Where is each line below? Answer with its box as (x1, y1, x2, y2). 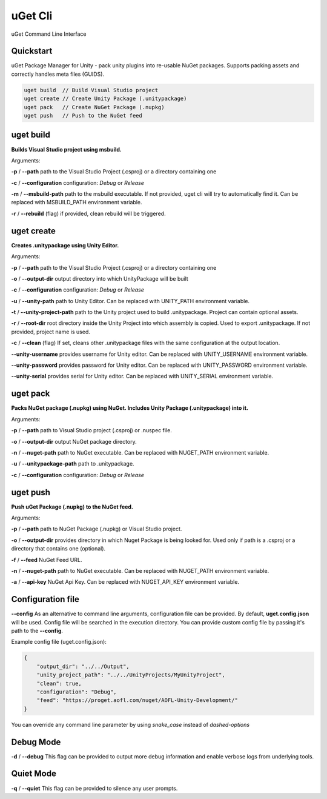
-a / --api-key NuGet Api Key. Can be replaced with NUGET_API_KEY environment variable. (11, 578, 239, 586)
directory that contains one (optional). (11, 545, 106, 552)
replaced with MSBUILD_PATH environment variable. (11, 199, 142, 206)
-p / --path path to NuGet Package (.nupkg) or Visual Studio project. (11, 525, 182, 533)
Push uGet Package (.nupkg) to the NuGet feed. (11, 503, 133, 510)
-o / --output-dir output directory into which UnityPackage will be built (11, 275, 189, 282)
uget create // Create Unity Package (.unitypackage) (24, 95, 187, 102)
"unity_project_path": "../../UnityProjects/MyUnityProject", (36, 672, 225, 678)
